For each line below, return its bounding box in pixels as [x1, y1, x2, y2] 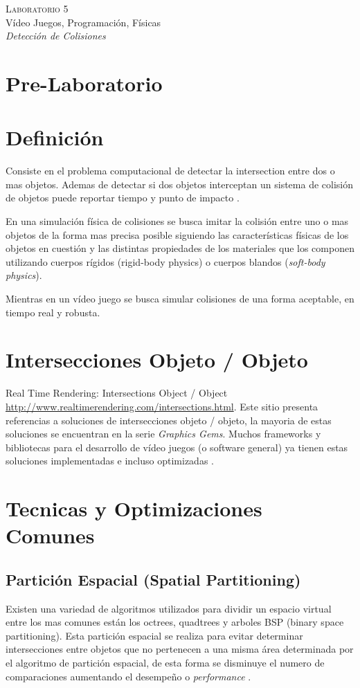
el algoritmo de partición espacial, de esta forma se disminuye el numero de [6, 655, 325, 670]
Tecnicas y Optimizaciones [6, 494, 262, 523]
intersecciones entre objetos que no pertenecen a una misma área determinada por [6, 642, 354, 656]
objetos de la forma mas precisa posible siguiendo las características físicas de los [6, 227, 349, 242]
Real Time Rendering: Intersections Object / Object [6, 386, 228, 400]
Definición [6, 123, 104, 152]
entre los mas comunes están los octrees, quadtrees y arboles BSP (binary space [6, 615, 344, 629]
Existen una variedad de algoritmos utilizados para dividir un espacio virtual [6, 601, 332, 615]
